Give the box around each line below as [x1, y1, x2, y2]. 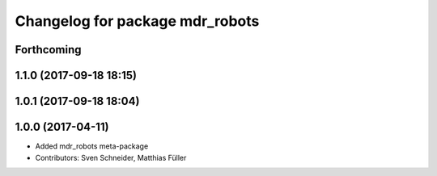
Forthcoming [15, 43, 82, 57]
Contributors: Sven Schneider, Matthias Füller [35, 153, 187, 162]
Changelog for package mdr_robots [15, 12, 260, 30]
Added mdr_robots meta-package [35, 141, 149, 151]
